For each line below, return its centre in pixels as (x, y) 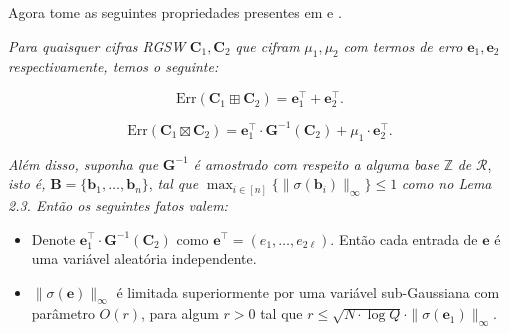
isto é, (27, 183)
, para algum (180, 313)
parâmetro (63, 313)
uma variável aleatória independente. (144, 258)
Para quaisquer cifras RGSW (97, 45)
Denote (53, 238)
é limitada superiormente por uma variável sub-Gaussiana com (308, 291)
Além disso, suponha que (83, 163)
